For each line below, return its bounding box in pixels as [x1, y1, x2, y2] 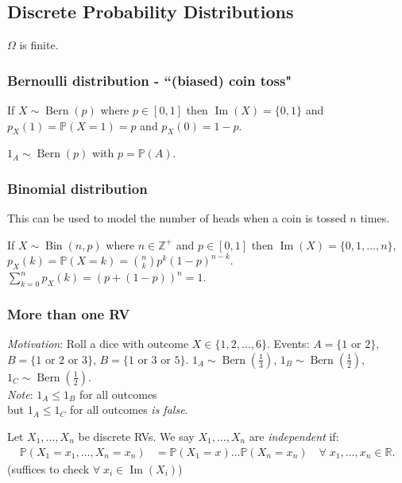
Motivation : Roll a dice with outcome [7, 335, 189, 352]
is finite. [19, 37, 59, 53]
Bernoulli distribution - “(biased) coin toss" [7, 70, 292, 90]
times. [360, 210, 390, 226]
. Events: [266, 335, 310, 352]
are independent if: [249, 428, 339, 444]
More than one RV [7, 303, 130, 323]
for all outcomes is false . [69, 401, 188, 418]
